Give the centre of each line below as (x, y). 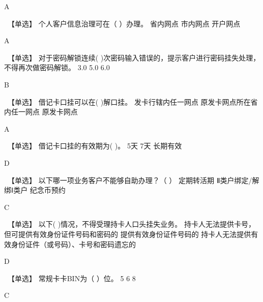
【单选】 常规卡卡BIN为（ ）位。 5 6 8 (73, 278)
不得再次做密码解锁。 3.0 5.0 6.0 (57, 67)
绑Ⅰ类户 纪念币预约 (35, 190)
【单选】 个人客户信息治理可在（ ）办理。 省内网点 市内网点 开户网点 (126, 23)
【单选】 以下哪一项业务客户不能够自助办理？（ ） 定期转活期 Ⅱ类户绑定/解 (135, 180)
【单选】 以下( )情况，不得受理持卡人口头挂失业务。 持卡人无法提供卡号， (133, 224)
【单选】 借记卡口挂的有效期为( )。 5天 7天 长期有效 (96, 146)
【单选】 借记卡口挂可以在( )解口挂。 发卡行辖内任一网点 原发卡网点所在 (131, 101)
